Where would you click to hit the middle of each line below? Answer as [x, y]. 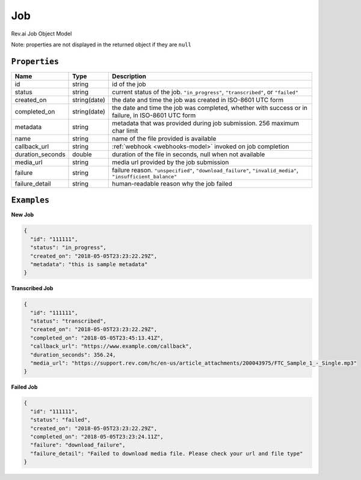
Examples [30, 200]
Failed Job [24, 387]
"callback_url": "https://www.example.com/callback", [111, 346]
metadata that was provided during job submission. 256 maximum [206, 123]
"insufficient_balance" [145, 176]
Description [129, 76]
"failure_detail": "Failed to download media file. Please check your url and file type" [167, 453]
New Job [23, 215]
